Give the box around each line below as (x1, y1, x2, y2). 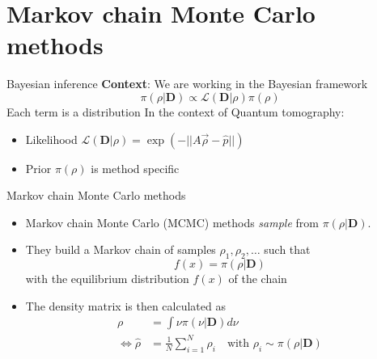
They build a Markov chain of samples (25, 241, 216, 258)
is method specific (91, 159, 180, 176)
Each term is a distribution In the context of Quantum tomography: (6, 103, 345, 120)
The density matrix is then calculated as (25, 297, 226, 314)
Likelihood (25, 130, 78, 147)
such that (264, 241, 311, 258)
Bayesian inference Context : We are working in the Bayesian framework (6, 75, 368, 92)
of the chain (228, 270, 287, 287)
